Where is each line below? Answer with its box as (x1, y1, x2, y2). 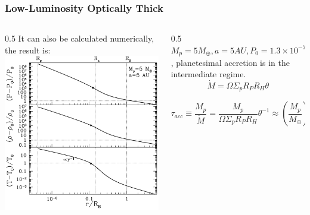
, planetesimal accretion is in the (170, 56, 290, 68)
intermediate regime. (170, 68, 246, 80)
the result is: (5, 43, 51, 56)
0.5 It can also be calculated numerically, (5, 32, 154, 45)
